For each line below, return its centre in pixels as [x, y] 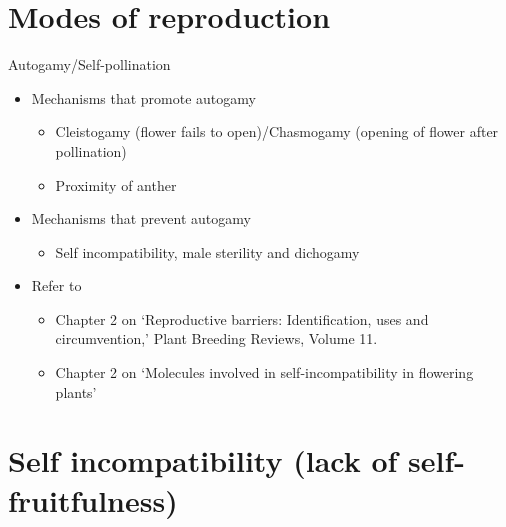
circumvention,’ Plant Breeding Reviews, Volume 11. [216, 338]
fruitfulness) [93, 499]
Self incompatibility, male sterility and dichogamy [207, 251]
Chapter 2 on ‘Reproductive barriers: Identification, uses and [242, 318]
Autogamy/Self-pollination [89, 64]
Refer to [56, 285]
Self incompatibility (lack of [203, 460]
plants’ [76, 391]
